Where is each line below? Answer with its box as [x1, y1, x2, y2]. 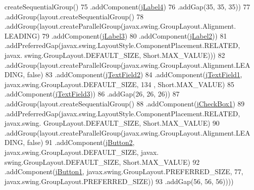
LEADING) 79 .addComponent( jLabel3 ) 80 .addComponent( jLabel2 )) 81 [4, 30, 227, 41]
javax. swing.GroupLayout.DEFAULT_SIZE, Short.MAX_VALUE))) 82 [4, 49, 225, 60]
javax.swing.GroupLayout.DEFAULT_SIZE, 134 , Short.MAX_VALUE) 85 [4, 79, 234, 89]
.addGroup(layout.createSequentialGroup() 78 [4, 11, 144, 21]
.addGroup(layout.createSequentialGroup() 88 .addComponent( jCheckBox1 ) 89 [4, 98, 245, 108]
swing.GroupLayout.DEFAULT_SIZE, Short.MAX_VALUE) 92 [4, 156, 200, 167]
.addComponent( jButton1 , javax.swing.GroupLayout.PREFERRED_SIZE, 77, [4, 166, 244, 177]
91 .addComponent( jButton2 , [45, 137, 135, 147]
